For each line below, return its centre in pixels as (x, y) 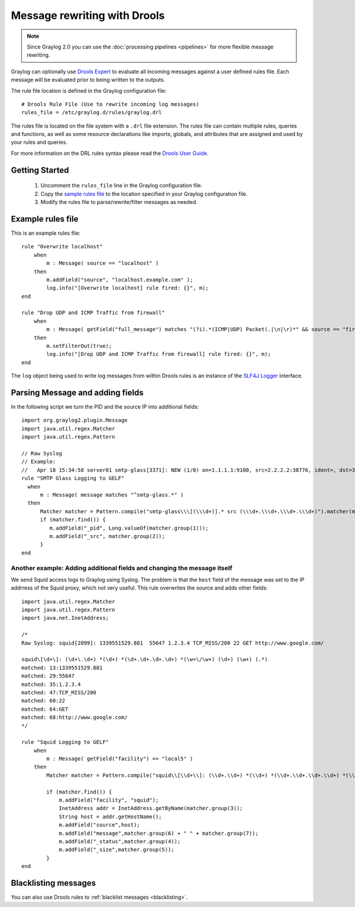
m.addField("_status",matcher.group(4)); (120, 841)
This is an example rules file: (46, 233)
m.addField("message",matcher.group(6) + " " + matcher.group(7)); (159, 833)
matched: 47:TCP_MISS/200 (59, 692)
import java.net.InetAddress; (65, 618)
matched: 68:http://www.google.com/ (75, 717)
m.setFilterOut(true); (79, 346)
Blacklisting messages (54, 883)
